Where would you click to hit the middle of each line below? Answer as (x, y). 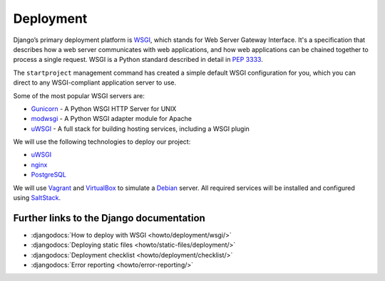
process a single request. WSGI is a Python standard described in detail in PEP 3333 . (138, 60)
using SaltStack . (37, 198)
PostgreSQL (49, 175)
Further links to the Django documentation (109, 218)
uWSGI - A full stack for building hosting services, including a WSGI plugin (140, 129)
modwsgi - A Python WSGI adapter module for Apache (112, 119)
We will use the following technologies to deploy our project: (102, 142)
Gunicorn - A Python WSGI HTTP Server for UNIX (104, 108)
